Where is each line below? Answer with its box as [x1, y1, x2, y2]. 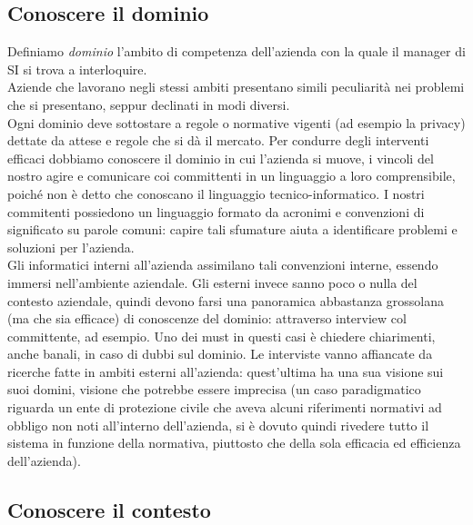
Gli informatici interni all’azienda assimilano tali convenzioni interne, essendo [7, 255, 438, 274]
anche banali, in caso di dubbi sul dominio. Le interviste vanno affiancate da [7, 344, 433, 363]
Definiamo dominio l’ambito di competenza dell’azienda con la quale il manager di [7, 42, 466, 61]
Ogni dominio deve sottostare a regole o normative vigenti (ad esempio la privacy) [7, 113, 466, 132]
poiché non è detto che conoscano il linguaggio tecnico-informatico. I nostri [7, 183, 425, 203]
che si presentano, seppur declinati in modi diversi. [7, 94, 290, 114]
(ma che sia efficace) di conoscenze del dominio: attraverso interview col [7, 309, 407, 328]
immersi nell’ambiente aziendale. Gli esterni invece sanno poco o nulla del [7, 272, 418, 292]
